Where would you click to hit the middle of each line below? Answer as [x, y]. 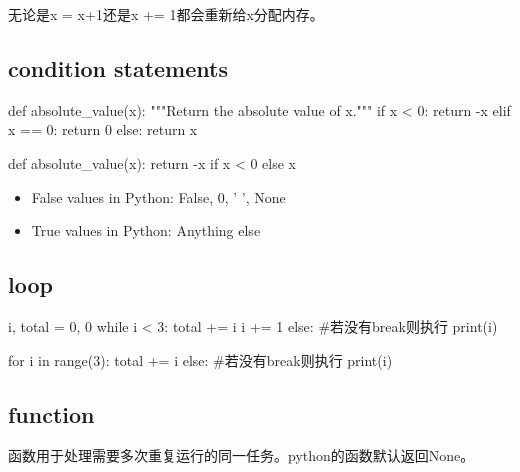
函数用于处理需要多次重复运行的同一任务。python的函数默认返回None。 [241, 455]
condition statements [118, 67]
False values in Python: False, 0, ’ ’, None [158, 196]
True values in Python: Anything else [146, 230]
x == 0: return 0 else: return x [103, 129]
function [51, 413]
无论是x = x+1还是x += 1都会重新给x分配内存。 [166, 14]
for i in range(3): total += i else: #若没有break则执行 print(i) [200, 359]
